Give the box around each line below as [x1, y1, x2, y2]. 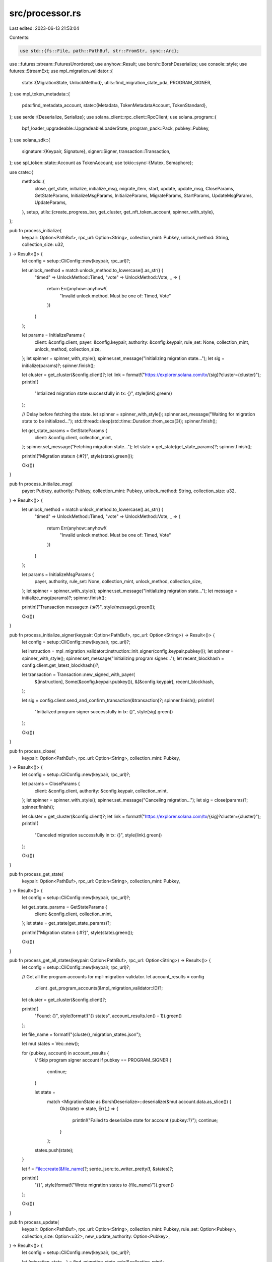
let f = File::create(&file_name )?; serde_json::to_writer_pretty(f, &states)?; [22, 1166, 174, 1172]
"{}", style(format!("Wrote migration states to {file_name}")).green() [34, 1182, 174, 1188]
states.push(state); [34, 1147, 74, 1153]
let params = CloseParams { [22, 780, 80, 787]
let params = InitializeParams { [22, 332, 85, 338]
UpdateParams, [34, 199, 67, 205]
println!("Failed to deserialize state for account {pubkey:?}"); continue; [72, 1117, 219, 1123]
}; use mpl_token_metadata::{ [9, 91, 70, 97]
